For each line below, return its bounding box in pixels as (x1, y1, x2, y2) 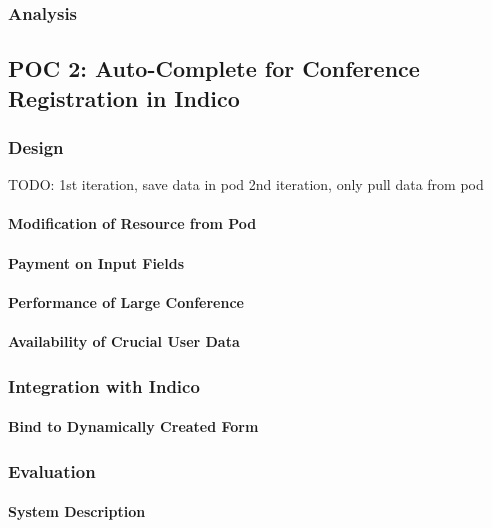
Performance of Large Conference (8, 291, 244, 312)
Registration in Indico (8, 82, 240, 113)
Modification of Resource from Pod (8, 213, 257, 234)
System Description (8, 501, 146, 522)
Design (8, 134, 64, 159)
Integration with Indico (8, 373, 200, 398)
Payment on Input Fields (8, 252, 185, 273)
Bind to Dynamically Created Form (8, 416, 259, 437)
